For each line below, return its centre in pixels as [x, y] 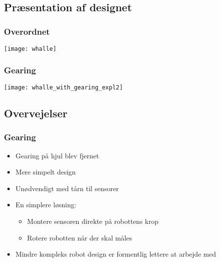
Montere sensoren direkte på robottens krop [93, 221]
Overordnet [27, 31]
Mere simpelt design [45, 172]
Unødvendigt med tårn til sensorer [67, 188]
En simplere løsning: [46, 205]
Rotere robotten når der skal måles [79, 237]
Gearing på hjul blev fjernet [57, 155]
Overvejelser [36, 113]
